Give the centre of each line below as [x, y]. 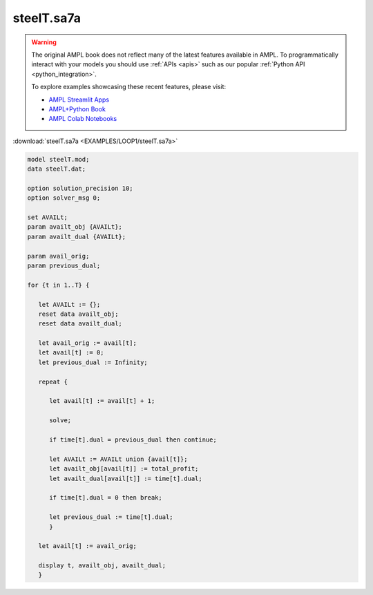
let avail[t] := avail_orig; [88, 546]
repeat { [53, 381]
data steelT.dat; [57, 169]
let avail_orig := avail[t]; [88, 343]
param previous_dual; [64, 265]
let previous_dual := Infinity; [93, 362]
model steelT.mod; [58, 159]
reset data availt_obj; [78, 314]
